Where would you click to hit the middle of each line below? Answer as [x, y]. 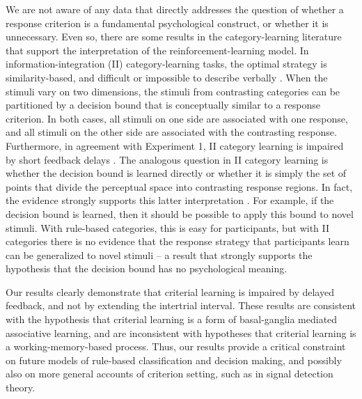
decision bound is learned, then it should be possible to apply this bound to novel [180, 213]
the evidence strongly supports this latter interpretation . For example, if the [170, 200]
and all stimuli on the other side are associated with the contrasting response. [171, 132]
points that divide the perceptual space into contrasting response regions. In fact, [179, 186]
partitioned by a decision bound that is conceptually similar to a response [163, 105]
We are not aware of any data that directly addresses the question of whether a [175, 9]
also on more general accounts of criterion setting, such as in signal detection [170, 374]
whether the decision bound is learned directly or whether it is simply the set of [176, 173]
